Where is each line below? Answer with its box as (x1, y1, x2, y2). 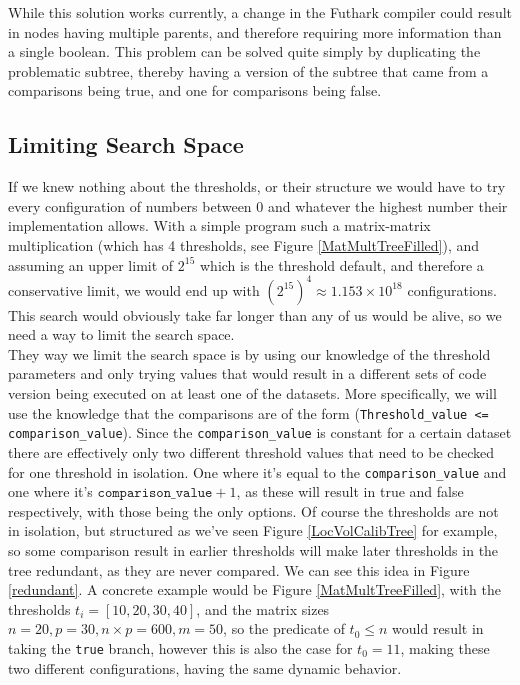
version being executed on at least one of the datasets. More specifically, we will (8, 383, 497, 404)
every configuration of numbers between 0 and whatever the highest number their (8, 195, 508, 216)
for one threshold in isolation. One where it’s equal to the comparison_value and (8, 461, 507, 482)
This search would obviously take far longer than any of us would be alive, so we (8, 304, 502, 325)
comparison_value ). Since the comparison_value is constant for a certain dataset (8, 422, 512, 443)
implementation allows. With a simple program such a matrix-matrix (8, 215, 431, 236)
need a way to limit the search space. (8, 324, 235, 345)
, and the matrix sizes (196, 598, 330, 619)
